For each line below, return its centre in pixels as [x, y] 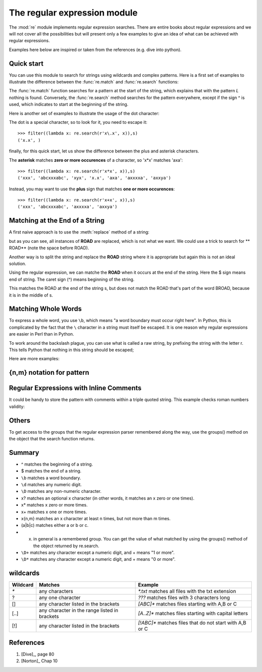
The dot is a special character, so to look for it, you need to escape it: [78, 122]
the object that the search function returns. [52, 438]
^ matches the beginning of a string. [57, 464]
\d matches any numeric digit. [51, 485]
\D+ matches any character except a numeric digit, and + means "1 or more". [98, 552]
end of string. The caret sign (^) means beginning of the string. [72, 279]
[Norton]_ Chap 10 [39, 661]
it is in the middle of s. [31, 295]
